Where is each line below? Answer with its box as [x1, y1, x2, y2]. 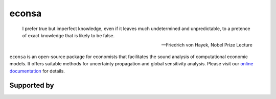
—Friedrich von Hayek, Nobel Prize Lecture [161, 42, 252, 48]
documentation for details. [9, 68, 65, 74]
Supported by [9, 81, 54, 90]
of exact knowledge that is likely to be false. [22, 32, 115, 38]
